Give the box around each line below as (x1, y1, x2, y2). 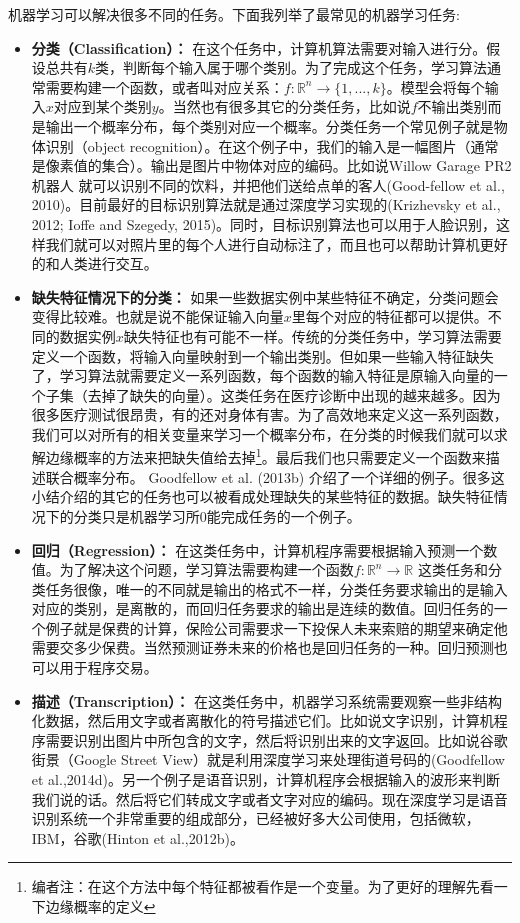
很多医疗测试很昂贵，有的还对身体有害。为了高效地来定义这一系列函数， (31, 404, 508, 425)
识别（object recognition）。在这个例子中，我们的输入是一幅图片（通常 (45, 135, 499, 156)
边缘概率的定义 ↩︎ (45, 896, 156, 916)
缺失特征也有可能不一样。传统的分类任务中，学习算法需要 (123, 325, 502, 346)
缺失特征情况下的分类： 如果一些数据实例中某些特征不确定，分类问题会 (31, 286, 499, 307)
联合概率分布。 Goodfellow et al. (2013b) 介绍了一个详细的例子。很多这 (45, 466, 505, 487)
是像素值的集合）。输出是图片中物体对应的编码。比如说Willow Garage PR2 (31, 155, 512, 176)
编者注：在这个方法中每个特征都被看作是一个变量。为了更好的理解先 (31, 876, 480, 897)
